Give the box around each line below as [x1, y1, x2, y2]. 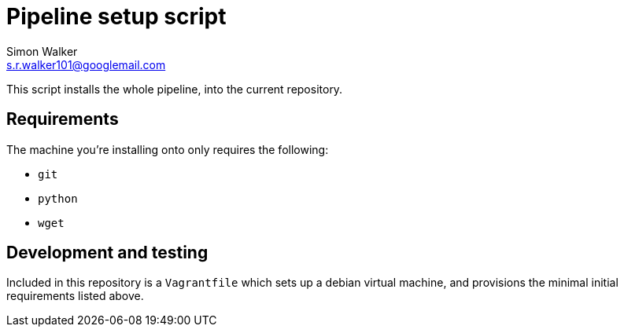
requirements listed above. [6, 289, 144, 303]
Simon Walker [6, 44, 78, 58]
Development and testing [6, 243, 209, 263]
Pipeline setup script [6, 3, 227, 30]
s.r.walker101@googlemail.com [6, 57, 166, 71]
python [38, 192, 78, 205]
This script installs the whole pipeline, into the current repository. [6, 82, 343, 96]
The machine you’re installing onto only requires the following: [6, 142, 329, 156]
